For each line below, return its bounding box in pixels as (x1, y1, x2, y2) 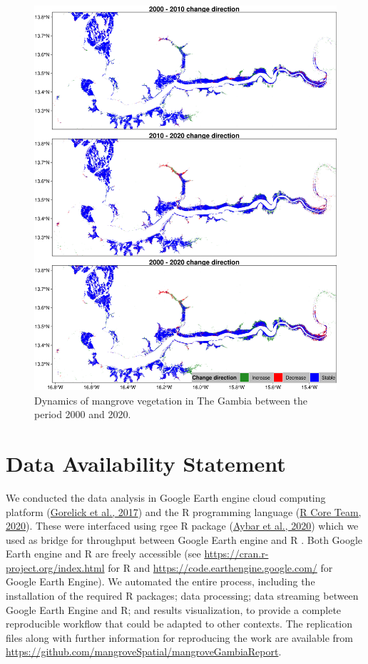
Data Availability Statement (6, 448, 286, 477)
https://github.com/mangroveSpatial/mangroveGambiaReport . (6, 644, 282, 659)
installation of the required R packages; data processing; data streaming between (6, 588, 359, 603)
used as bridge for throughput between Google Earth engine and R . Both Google (6, 532, 363, 547)
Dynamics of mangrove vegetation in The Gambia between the (34, 392, 308, 407)
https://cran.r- (204, 546, 269, 561)
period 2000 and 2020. (34, 407, 131, 422)
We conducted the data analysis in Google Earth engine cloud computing (6, 490, 326, 505)
